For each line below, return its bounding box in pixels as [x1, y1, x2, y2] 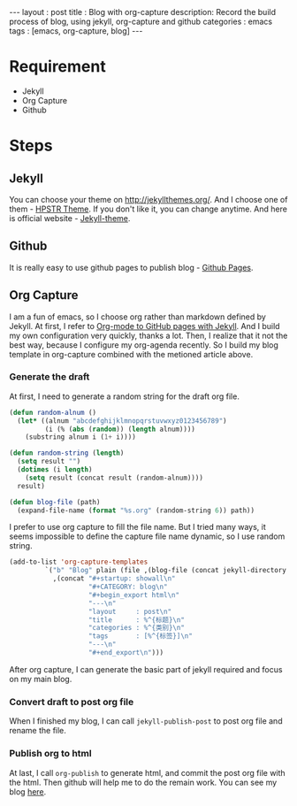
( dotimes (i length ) [17, 465, 93, 474]
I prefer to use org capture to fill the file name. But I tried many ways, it [9, 522, 267, 533]
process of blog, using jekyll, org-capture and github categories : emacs [9, 16, 272, 27]
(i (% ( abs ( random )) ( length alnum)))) [44, 425, 196, 434]
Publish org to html [9, 748, 92, 760]
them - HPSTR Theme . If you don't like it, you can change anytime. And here [9, 203, 287, 214]
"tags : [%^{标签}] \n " [88, 632, 193, 641]
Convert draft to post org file [9, 695, 134, 708]
